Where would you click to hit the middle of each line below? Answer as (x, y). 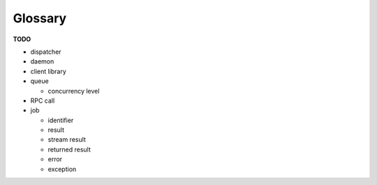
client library (48, 71)
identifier (61, 120)
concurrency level (74, 91)
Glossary (40, 18)
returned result (69, 149)
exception (62, 169)
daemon (42, 61)
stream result (67, 140)
